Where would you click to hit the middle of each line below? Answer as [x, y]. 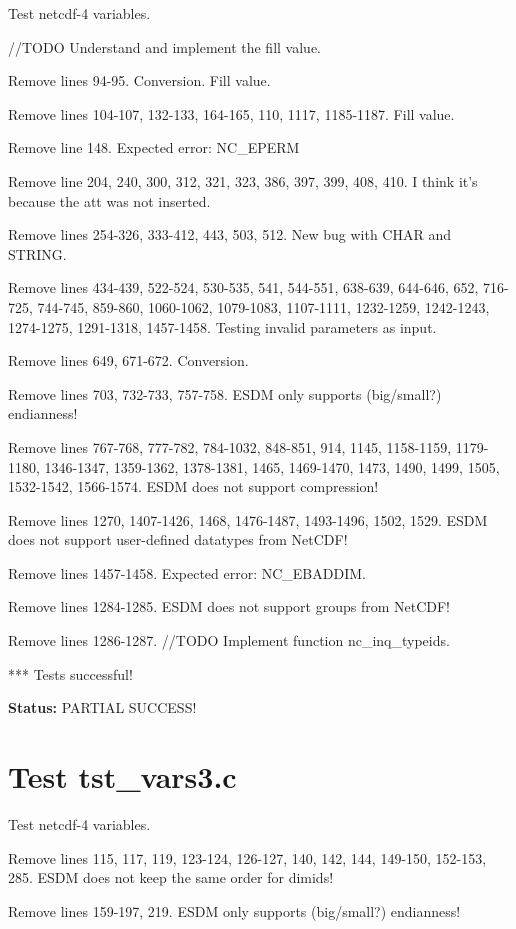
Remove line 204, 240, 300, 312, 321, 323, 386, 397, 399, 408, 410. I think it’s [243, 180]
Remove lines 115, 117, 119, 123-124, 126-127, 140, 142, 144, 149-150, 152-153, [247, 857]
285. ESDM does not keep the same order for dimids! [171, 877]
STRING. [37, 253]
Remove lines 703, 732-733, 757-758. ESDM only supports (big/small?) [225, 393]
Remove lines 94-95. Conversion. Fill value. [139, 80]
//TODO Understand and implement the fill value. [164, 46]
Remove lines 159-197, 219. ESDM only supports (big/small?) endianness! [234, 910]
